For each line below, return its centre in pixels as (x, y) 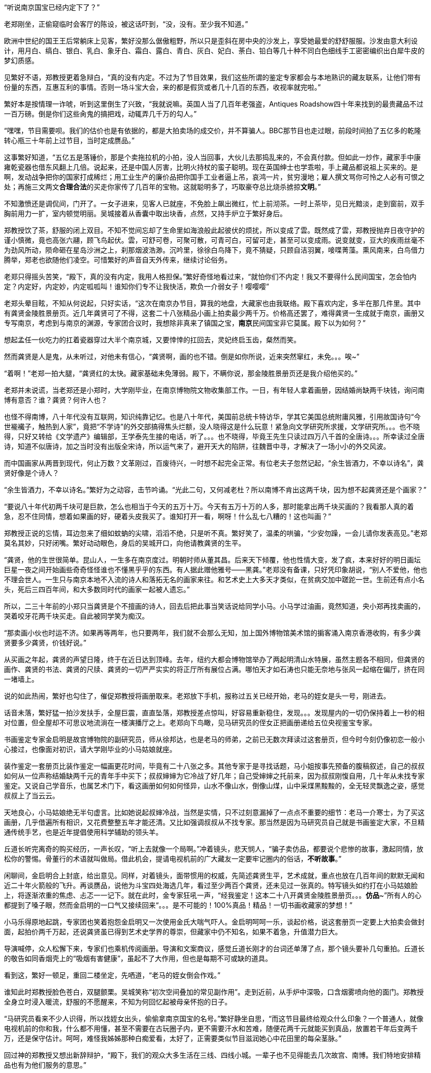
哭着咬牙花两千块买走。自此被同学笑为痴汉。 (76, 616)
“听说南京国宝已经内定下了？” (52, 7)
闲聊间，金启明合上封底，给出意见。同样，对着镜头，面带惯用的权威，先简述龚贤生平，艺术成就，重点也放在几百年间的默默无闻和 (214, 875)
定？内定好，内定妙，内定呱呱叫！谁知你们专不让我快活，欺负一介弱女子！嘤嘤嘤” (137, 286)
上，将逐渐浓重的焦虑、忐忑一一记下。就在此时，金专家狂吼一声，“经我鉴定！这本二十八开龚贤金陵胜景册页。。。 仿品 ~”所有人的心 (213, 895)
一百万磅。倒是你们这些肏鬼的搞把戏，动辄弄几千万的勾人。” (100, 114)
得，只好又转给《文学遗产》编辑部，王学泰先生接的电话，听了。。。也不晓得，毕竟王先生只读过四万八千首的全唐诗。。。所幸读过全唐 (214, 436)
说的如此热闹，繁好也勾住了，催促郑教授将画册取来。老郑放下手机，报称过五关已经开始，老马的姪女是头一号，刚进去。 (197, 696)
